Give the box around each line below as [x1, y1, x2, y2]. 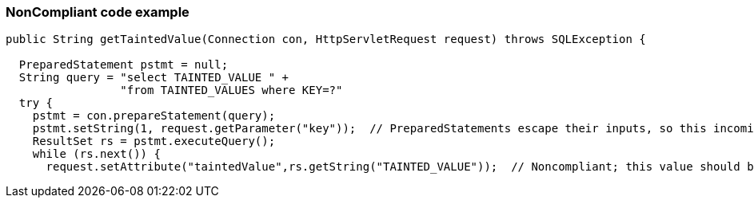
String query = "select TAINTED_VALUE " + [18, 71, 289, 84]
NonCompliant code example [6, 4, 189, 20]
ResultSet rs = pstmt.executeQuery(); [32, 135, 276, 148]
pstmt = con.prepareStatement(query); [32, 109, 276, 123]
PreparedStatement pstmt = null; [18, 58, 229, 72]
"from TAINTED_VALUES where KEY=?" [120, 84, 343, 97]
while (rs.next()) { [32, 147, 161, 161]
